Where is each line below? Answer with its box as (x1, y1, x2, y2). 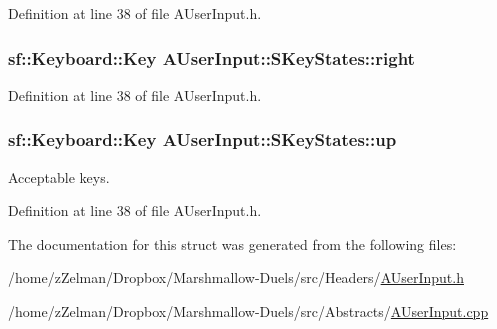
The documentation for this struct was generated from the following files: (8, 233, 457, 254)
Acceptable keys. (8, 166, 110, 187)
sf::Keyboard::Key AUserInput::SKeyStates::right (8, 45, 415, 70)
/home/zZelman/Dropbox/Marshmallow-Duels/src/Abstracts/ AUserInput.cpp (8, 301, 489, 321)
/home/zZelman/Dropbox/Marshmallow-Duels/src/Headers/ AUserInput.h (8, 267, 464, 288)
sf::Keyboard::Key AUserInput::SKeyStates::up (8, 127, 397, 152)
